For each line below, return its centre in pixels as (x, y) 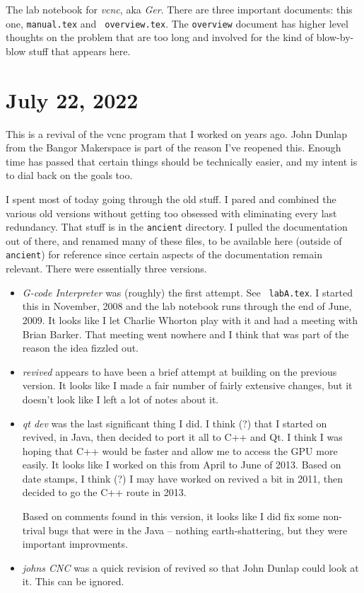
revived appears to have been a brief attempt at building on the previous (180, 371)
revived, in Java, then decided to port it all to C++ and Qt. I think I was (182, 437)
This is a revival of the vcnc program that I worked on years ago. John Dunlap (177, 133)
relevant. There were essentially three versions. (106, 269)
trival (34, 530)
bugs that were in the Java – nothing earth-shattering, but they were (198, 530)
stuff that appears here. (80, 51)
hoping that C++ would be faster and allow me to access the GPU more (180, 450)
